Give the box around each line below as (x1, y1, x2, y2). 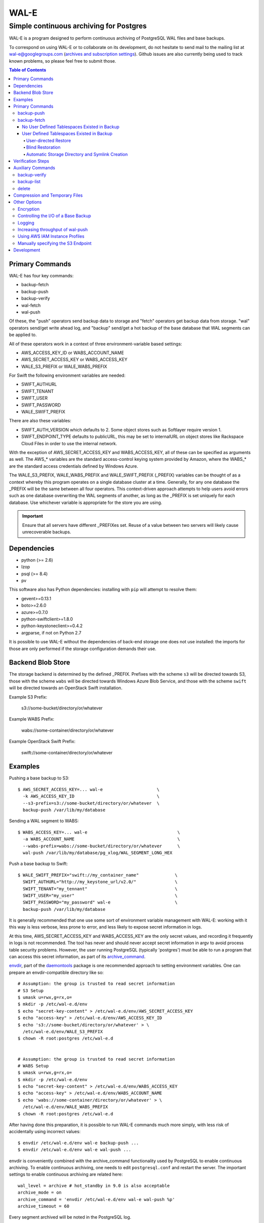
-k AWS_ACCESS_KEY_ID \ (22, 793, 160, 799)
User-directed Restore (26, 137, 71, 143)
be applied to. (9, 332, 37, 338)
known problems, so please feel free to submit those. (9, 58, 116, 64)
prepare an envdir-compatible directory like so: (9, 969, 104, 975)
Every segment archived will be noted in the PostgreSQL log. (9, 1214, 132, 1220)
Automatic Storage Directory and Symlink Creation (26, 151, 128, 157)
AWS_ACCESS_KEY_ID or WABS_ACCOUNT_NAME (21, 350, 124, 356)
